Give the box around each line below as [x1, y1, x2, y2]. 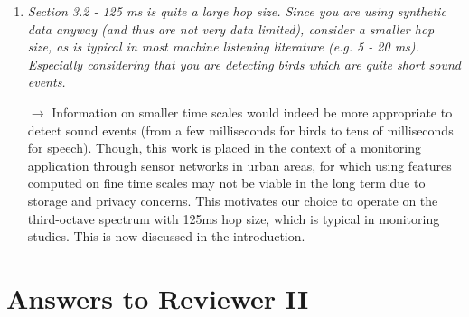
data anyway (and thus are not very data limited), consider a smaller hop [27, 19, 435, 38]
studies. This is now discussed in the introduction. [27, 227, 305, 246]
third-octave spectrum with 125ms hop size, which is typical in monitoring [27, 209, 440, 228]
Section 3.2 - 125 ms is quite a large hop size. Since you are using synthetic [27, 2, 446, 20]
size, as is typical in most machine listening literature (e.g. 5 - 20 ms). [27, 37, 419, 56]
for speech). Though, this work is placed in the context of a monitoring [27, 138, 421, 157]
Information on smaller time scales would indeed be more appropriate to [52, 102, 453, 121]
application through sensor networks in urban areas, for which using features [27, 155, 452, 174]
